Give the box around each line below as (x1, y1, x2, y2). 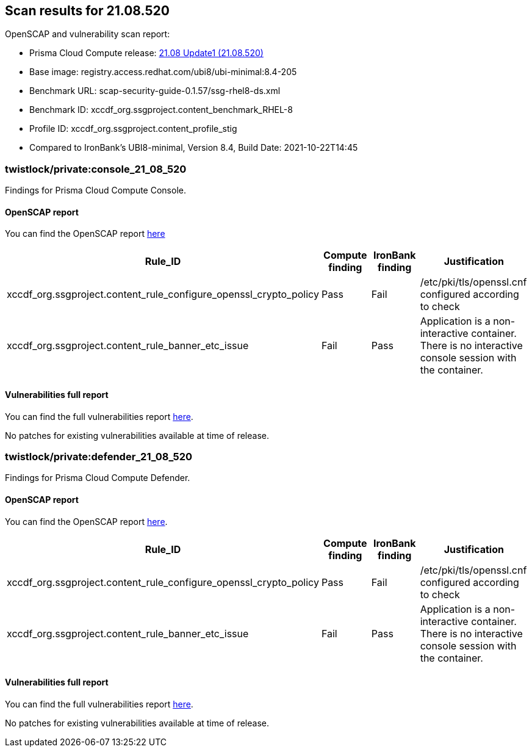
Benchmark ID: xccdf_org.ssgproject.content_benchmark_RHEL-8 (29, 104, 293, 115)
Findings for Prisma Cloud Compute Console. (5, 185, 186, 196)
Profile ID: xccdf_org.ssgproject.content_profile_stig (29, 123, 237, 134)
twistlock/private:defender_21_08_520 (5, 450, 193, 463)
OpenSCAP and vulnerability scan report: (5, 29, 170, 40)
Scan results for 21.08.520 (5, 3, 170, 18)
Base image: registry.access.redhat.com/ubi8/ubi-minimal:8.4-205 (29, 67, 297, 78)
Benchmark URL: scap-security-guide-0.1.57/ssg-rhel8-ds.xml (29, 85, 281, 96)
